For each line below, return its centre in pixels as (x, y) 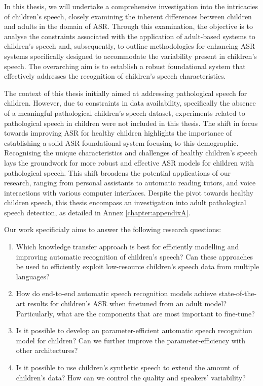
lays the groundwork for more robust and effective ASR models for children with (129, 162)
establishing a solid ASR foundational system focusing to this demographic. (121, 142)
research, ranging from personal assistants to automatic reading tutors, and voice (130, 183)
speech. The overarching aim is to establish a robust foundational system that (125, 66)
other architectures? (47, 350)
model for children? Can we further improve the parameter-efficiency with (130, 340)
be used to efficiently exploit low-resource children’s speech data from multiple (138, 266)
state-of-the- (238, 293)
